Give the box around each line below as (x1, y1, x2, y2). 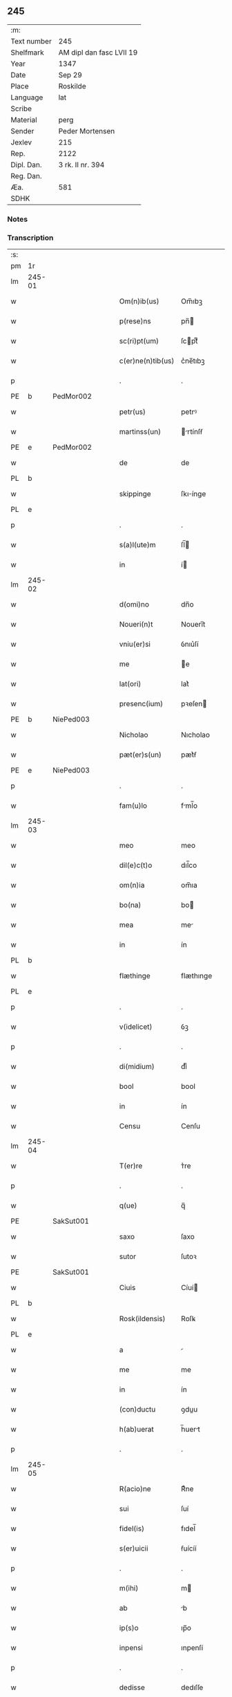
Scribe (10, 104, 32, 113)
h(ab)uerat (119, 1425, 154, 1434)
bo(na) (119, 900, 142, 910)
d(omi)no (119, 600, 150, 609)
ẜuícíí (180, 1544, 197, 1553)
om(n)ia (119, 880, 145, 890)
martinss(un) (119, 427, 161, 437)
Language (10, 93, 43, 102)
